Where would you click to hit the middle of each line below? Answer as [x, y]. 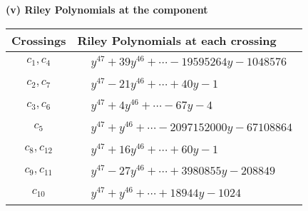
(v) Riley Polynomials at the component [107, 9]
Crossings [39, 40]
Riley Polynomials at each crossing [177, 40]
